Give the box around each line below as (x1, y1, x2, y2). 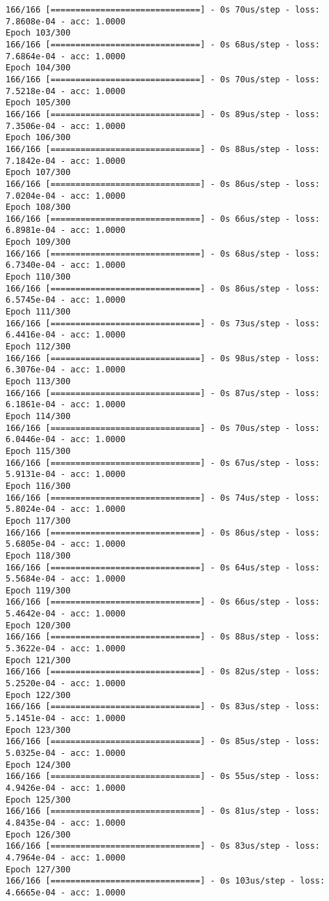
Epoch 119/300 (6, 585, 71, 596)
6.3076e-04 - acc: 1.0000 (6, 365, 125, 375)
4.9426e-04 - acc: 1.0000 (6, 782, 125, 793)
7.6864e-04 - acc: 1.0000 (6, 51, 125, 61)
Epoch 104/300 (6, 63, 71, 73)
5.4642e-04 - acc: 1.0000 (6, 609, 125, 619)
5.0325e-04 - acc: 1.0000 (6, 748, 125, 758)
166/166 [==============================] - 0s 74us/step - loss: (6, 492, 321, 503)
